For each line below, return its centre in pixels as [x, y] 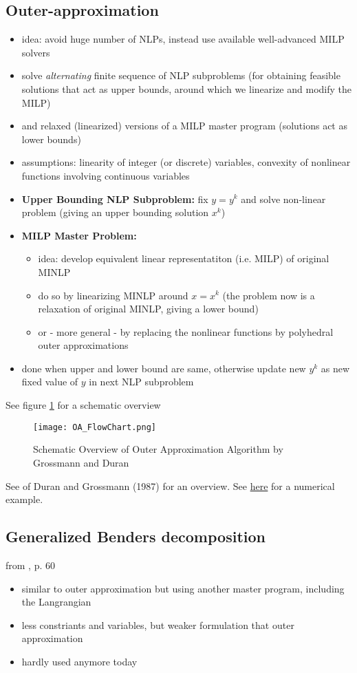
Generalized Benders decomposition [136, 536]
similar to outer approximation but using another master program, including [183, 588]
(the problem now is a [269, 295]
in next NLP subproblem [141, 382]
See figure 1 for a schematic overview [83, 405]
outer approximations [83, 345]
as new [335, 368]
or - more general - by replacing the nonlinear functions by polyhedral [186, 331]
